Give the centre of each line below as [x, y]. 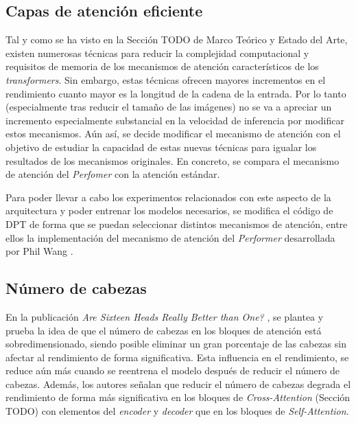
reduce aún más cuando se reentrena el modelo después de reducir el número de [173, 370]
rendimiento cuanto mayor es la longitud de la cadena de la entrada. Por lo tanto [176, 93]
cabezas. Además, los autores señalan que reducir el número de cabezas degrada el [178, 384]
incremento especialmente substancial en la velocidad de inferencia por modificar [175, 120]
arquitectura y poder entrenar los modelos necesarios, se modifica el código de [169, 210]
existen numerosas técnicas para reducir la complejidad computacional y [157, 53]
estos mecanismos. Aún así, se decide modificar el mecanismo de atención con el [173, 134]
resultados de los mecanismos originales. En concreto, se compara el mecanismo [173, 160]
